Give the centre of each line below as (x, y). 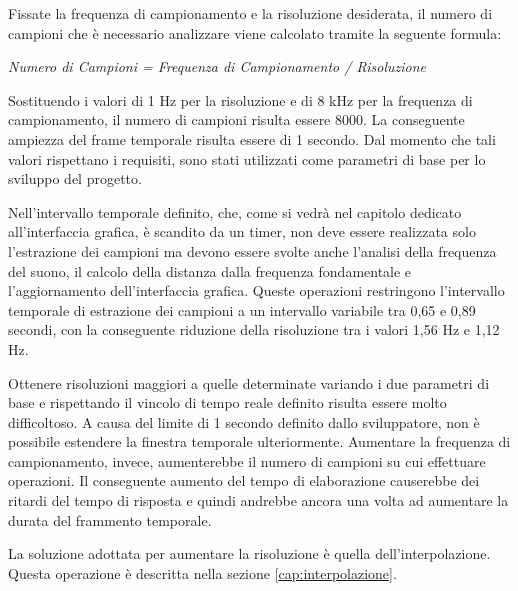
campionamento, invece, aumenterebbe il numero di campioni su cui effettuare (247, 460)
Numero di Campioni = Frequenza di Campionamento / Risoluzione (217, 66)
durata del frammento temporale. (110, 519)
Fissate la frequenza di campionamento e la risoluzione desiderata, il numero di (250, 13)
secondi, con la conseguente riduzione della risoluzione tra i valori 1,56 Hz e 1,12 (254, 329)
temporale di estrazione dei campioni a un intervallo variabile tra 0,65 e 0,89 (242, 309)
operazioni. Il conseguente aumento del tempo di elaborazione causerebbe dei (244, 480)
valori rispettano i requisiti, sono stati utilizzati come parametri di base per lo (247, 158)
